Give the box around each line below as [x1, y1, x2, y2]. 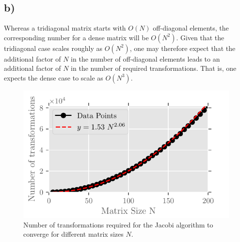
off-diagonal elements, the [153, 23, 229, 33]
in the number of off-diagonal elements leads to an [71, 53, 220, 64]
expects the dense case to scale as [4, 72, 103, 82]
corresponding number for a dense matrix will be [4, 32, 149, 42]
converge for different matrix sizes [23, 229, 124, 239]
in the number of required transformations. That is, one [71, 63, 237, 73]
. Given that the [176, 32, 224, 42]
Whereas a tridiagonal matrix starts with [4, 23, 126, 33]
